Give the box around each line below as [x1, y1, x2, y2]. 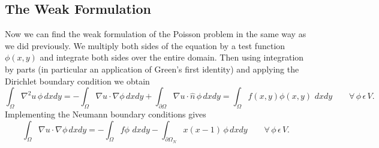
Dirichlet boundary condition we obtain [5, 74, 150, 87]
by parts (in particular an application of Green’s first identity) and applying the [5, 62, 299, 75]
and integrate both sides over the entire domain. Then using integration [40, 51, 304, 64]
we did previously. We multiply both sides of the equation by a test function [5, 39, 285, 52]
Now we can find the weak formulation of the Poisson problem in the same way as [5, 28, 306, 40]
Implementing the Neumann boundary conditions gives [5, 107, 206, 120]
